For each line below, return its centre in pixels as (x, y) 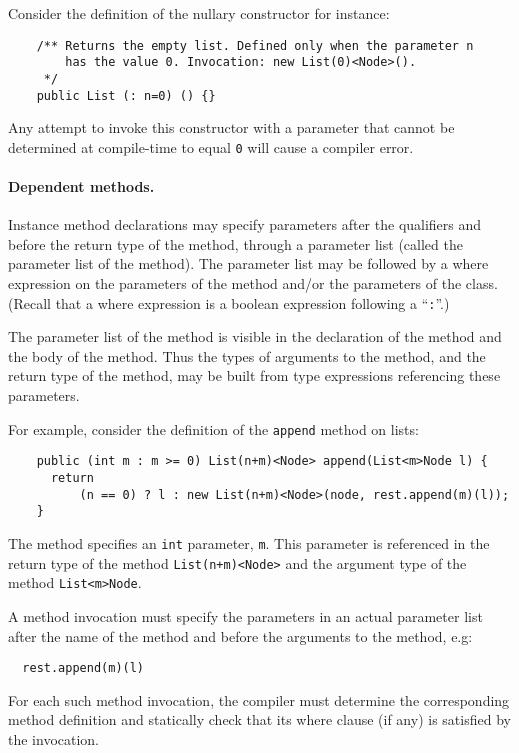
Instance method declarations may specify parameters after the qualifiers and (245, 224)
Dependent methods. (81, 186)
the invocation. (54, 738)
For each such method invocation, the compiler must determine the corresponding (259, 699)
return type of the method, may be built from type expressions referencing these (254, 375)
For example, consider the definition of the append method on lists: (213, 428)
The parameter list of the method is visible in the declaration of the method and (255, 336)
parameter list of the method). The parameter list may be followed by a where (248, 263)
